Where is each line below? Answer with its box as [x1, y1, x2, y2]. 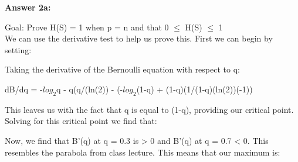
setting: [5, 43, 32, 56]
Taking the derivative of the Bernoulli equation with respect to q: [5, 63, 240, 75]
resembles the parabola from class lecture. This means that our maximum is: [5, 146, 280, 158]
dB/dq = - [5, 82, 43, 95]
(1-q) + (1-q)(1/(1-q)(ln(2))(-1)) [136, 82, 253, 95]
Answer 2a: [5, 1, 51, 13]
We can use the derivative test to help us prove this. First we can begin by [5, 32, 273, 44]
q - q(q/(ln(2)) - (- [56, 82, 123, 95]
